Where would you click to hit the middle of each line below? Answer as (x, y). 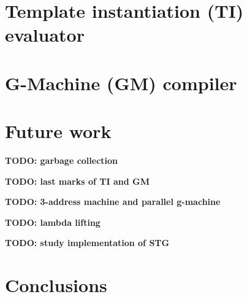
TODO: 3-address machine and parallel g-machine (113, 202)
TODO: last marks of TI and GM (77, 181)
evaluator (45, 35)
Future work (58, 131)
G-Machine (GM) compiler (121, 83)
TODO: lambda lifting (53, 222)
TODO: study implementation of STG (87, 243)
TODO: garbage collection (62, 160)
